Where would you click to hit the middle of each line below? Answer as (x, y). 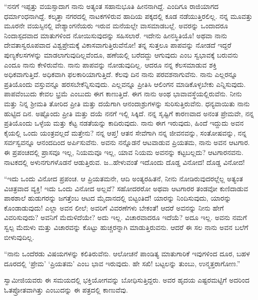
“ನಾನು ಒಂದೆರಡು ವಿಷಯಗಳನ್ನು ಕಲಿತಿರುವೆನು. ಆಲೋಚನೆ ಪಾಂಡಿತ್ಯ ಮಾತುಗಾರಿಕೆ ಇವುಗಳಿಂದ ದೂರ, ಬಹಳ (127, 254)
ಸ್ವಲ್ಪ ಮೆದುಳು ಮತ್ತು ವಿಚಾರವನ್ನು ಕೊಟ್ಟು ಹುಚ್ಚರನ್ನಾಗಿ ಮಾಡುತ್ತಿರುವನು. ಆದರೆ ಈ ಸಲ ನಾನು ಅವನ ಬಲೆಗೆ (126, 227)
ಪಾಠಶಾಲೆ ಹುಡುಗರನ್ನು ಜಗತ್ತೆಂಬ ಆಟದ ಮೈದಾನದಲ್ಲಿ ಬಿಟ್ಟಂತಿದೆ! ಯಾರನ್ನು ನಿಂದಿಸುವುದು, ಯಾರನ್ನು (118, 198)
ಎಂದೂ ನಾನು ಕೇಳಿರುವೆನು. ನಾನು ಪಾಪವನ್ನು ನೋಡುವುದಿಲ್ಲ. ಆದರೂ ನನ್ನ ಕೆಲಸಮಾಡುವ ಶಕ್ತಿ (110, 64)
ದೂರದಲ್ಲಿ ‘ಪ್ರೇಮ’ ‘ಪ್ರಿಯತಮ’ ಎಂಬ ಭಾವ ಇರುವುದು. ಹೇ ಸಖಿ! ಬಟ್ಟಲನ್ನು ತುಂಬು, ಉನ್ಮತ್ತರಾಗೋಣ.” (122, 263)
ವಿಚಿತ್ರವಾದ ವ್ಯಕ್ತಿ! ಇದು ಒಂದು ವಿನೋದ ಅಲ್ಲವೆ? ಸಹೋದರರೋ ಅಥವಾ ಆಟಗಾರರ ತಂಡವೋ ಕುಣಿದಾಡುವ (126, 188)
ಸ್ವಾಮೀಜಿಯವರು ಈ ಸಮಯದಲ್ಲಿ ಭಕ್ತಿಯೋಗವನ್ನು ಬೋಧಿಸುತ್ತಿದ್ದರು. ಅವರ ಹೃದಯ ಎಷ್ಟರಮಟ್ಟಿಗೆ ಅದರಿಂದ (127, 280)
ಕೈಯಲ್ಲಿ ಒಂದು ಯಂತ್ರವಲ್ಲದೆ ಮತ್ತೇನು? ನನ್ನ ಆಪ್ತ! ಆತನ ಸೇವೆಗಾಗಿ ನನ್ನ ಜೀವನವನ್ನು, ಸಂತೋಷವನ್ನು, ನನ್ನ (125, 132)
